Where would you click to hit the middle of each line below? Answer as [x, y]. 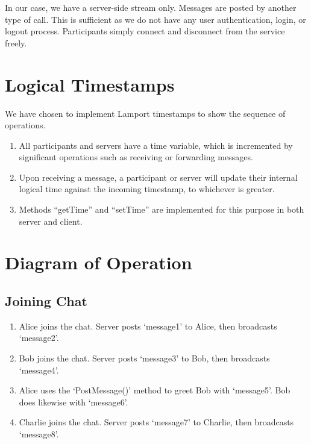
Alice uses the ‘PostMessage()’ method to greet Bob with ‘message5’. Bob [155, 390]
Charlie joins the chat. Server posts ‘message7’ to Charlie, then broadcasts [156, 422]
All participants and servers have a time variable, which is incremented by [156, 145]
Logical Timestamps [90, 84]
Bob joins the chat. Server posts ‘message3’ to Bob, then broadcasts [144, 358]
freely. [16, 42]
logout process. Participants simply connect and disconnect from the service [145, 31]
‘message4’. [39, 370]
